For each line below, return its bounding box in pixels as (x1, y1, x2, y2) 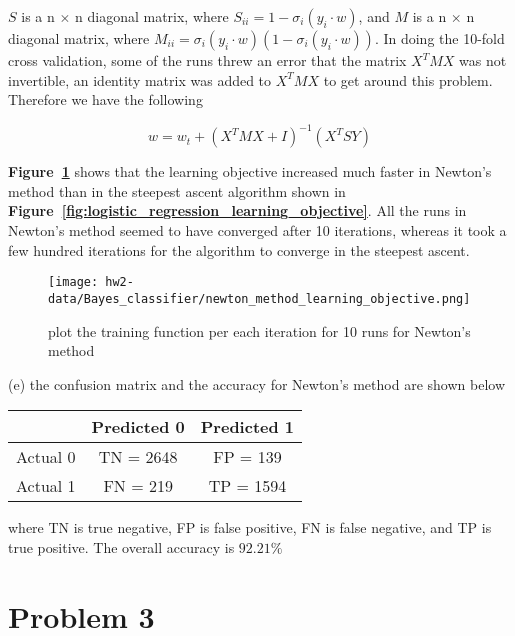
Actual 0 (16, 445, 76, 469)
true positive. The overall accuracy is (8, 536, 235, 557)
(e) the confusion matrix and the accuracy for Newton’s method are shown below (8, 373, 505, 394)
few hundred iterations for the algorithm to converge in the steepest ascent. (8, 239, 470, 260)
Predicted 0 (91, 415, 185, 439)
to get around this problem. (323, 69, 493, 90)
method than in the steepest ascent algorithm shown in (8, 180, 346, 201)
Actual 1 (16, 474, 76, 498)
